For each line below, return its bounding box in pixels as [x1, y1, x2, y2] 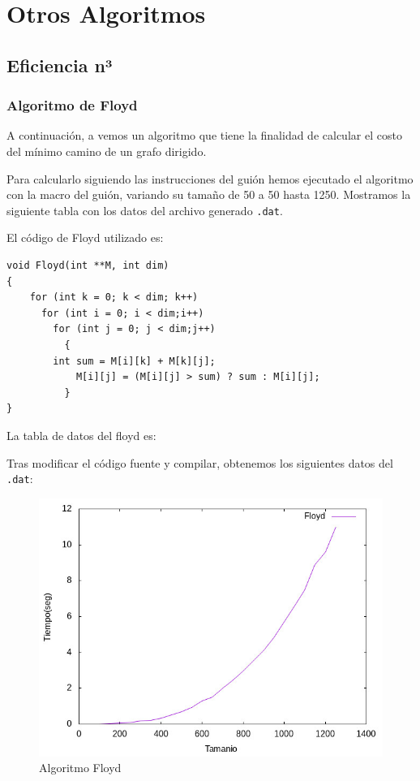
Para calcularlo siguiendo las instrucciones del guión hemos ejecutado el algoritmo [6, 170, 414, 187]
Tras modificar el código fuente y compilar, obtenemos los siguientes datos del [6, 454, 393, 471]
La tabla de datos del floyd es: [6, 426, 156, 443]
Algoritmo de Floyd [6, 95, 138, 115]
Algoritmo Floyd [39, 759, 122, 776]
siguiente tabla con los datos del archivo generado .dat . [6, 201, 283, 218]
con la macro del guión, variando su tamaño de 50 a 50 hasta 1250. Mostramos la [6, 186, 411, 203]
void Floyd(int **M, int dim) [6, 260, 169, 271]
